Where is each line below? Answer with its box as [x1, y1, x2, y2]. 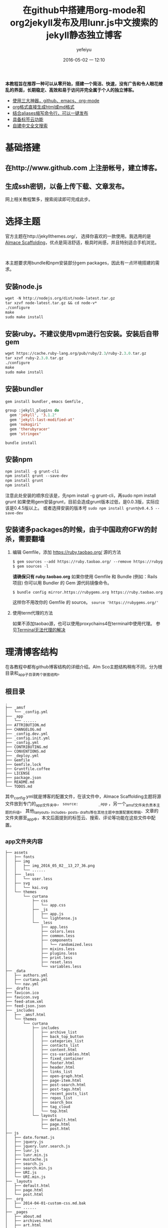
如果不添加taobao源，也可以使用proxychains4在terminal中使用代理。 [12, 621, 155, 627]
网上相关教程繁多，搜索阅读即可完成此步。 [5, 196, 93, 202]
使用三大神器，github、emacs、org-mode [12, 97, 100, 103]
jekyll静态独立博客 [46, 30, 122, 41]
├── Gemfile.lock [5, 762, 41, 767]
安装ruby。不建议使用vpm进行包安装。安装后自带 [5, 329, 159, 338]
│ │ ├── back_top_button [5, 1034, 84, 1039]
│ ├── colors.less [5, 929, 75, 934]
